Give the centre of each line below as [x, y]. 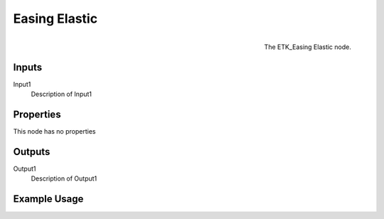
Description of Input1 [62, 94]
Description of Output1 [64, 178]
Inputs [28, 67]
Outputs [32, 152]
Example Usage [48, 199]
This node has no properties [54, 131]
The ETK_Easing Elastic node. [308, 47]
